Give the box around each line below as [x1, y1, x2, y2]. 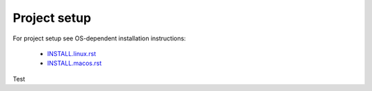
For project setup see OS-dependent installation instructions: [12, 34, 186, 42]
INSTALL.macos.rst [47, 59, 102, 68]
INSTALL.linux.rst [47, 49, 96, 57]
